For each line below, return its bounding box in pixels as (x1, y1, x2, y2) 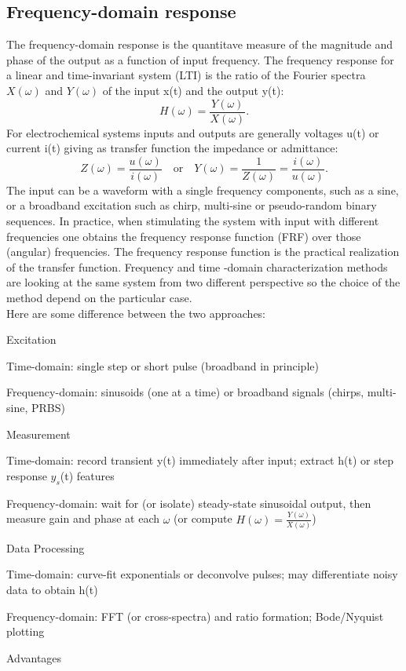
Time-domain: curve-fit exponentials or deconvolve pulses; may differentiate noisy (6, 566, 398, 582)
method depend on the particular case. (6, 290, 192, 306)
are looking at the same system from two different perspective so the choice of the (6, 274, 401, 290)
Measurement (6, 425, 71, 442)
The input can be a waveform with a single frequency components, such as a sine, (6, 181, 399, 198)
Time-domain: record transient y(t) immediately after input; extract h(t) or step (6, 452, 394, 469)
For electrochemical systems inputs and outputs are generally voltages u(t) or (6, 124, 379, 140)
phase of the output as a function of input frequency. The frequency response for (6, 51, 394, 67)
